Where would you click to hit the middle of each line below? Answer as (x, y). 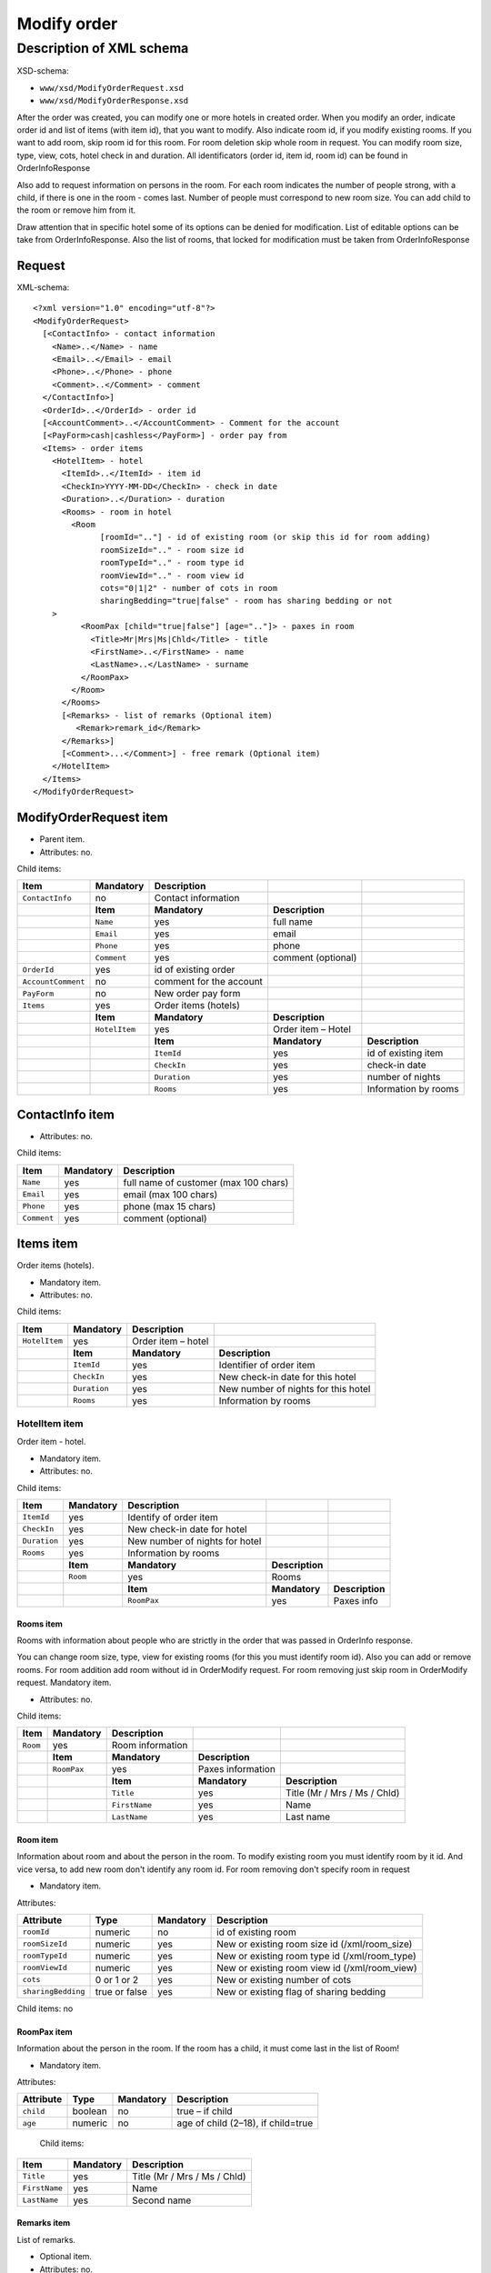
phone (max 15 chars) (170, 1207)
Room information (150, 1746)
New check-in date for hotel (187, 1529)
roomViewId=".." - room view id (172, 576)
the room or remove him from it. (76, 210)
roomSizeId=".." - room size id (172, 550)
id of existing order (195, 970)
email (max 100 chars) (170, 1194)
